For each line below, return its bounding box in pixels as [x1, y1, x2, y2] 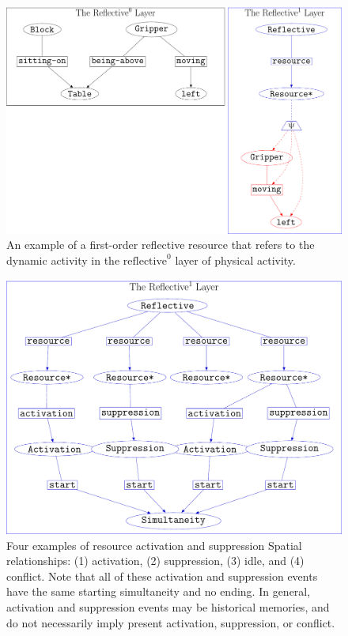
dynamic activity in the [6, 251, 120, 268]
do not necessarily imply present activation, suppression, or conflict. [6, 614, 335, 630]
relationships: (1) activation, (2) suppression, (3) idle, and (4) [6, 552, 304, 569]
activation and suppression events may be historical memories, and [6, 599, 330, 615]
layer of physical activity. [175, 251, 296, 268]
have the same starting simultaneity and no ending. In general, [6, 583, 311, 600]
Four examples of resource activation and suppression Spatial [6, 536, 302, 553]
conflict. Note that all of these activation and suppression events [6, 567, 318, 584]
